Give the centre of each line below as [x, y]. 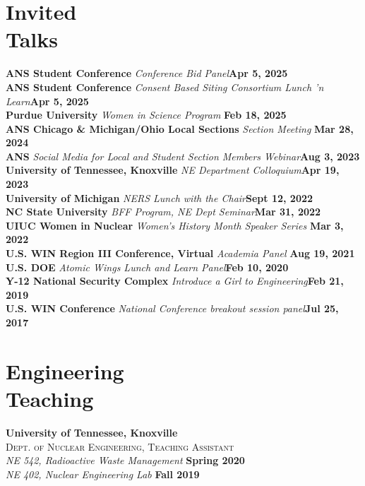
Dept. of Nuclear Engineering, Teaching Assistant [120, 446]
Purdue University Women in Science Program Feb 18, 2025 [146, 115]
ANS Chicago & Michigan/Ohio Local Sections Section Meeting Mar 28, [180, 128]
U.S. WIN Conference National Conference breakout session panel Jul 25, [172, 308]
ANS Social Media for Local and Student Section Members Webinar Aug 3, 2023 [183, 156]
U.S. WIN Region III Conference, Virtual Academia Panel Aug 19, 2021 [180, 253]
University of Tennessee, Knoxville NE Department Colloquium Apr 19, [173, 170]
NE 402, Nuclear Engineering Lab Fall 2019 [103, 474]
